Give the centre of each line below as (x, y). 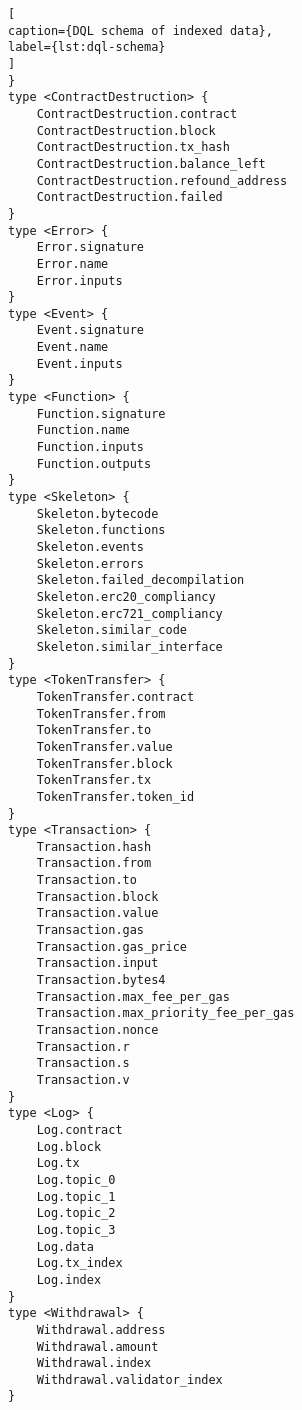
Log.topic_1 (76, 1196)
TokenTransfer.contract (115, 696)
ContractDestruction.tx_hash (133, 147)
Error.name (72, 263)
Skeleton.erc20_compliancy (126, 596)
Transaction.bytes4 (101, 980)
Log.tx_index (79, 1263)
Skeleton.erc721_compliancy (129, 613)
